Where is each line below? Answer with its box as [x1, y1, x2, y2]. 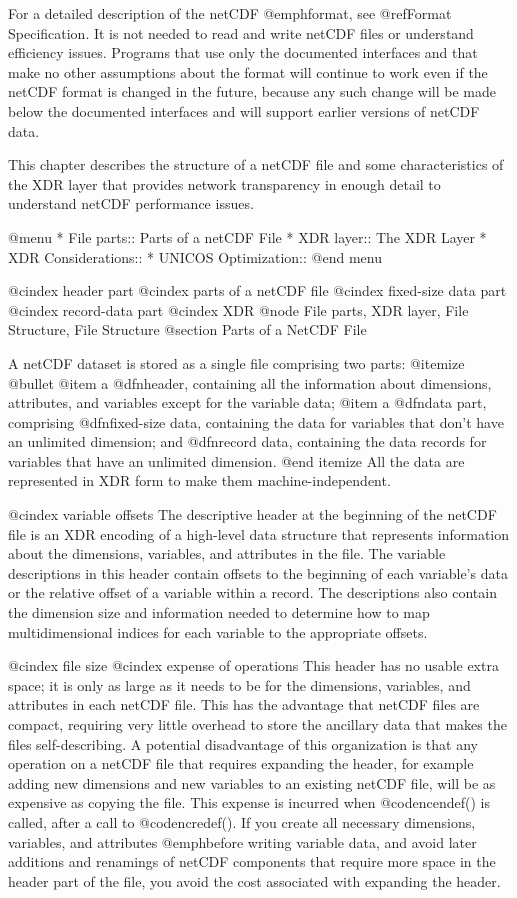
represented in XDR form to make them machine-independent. [8, 470, 391, 491]
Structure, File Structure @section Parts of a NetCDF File [8, 319, 367, 340]
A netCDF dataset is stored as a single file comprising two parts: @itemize [8, 352, 465, 373]
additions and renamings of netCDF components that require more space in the [8, 851, 496, 872]
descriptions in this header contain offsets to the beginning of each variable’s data [8, 562, 508, 583]
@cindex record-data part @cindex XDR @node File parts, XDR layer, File [8, 299, 469, 320]
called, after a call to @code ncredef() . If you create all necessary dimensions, [8, 811, 476, 832]
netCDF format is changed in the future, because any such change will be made [8, 81, 496, 102]
